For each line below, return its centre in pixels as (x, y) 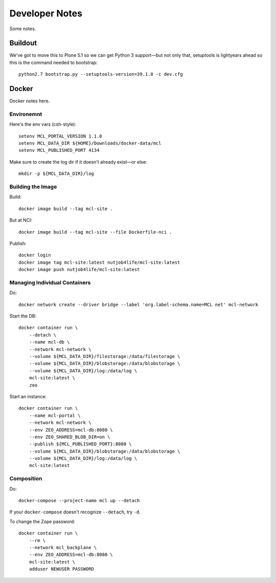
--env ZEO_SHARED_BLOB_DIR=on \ (70, 437)
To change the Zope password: (42, 521)
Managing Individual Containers (50, 282)
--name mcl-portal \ (55, 415)
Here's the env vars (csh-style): (43, 124)
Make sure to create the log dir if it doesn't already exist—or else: (78, 162)
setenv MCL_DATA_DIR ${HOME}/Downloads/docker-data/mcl (90, 143)
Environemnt (26, 114)
